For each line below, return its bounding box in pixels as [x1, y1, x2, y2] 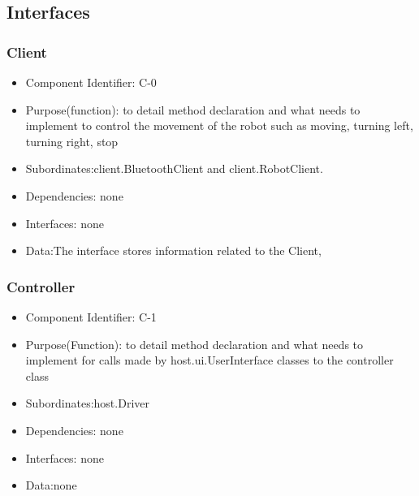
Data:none [25, 477, 77, 494]
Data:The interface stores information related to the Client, [25, 242, 322, 259]
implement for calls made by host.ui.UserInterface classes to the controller [25, 352, 394, 369]
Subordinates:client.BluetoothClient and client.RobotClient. [25, 160, 323, 177]
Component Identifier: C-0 [25, 74, 157, 90]
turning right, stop [25, 132, 119, 149]
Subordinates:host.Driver [25, 395, 149, 412]
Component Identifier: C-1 [25, 308, 157, 325]
